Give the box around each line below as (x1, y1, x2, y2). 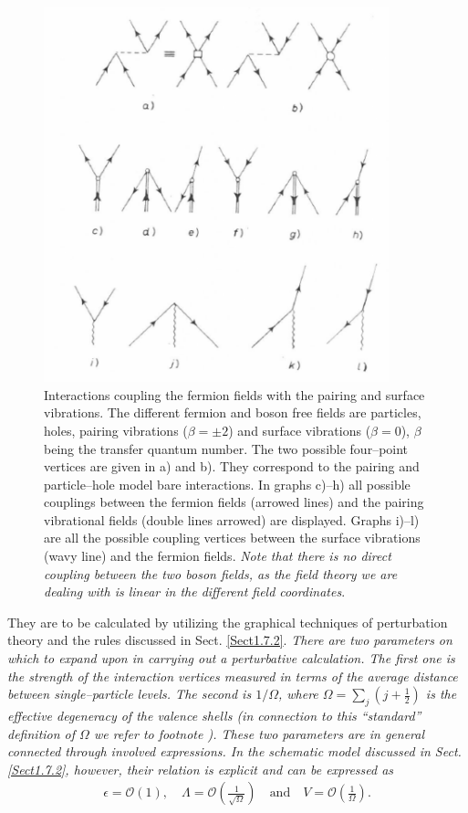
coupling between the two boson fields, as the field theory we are (44, 564, 398, 583)
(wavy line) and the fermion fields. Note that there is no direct (44, 546, 391, 565)
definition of (7, 723, 76, 743)
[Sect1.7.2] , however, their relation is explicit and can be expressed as (7, 759, 394, 778)
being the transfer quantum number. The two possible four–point (44, 438, 409, 458)
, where (277, 684, 318, 703)
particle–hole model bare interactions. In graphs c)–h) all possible (44, 474, 411, 493)
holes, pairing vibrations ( (44, 420, 188, 439)
